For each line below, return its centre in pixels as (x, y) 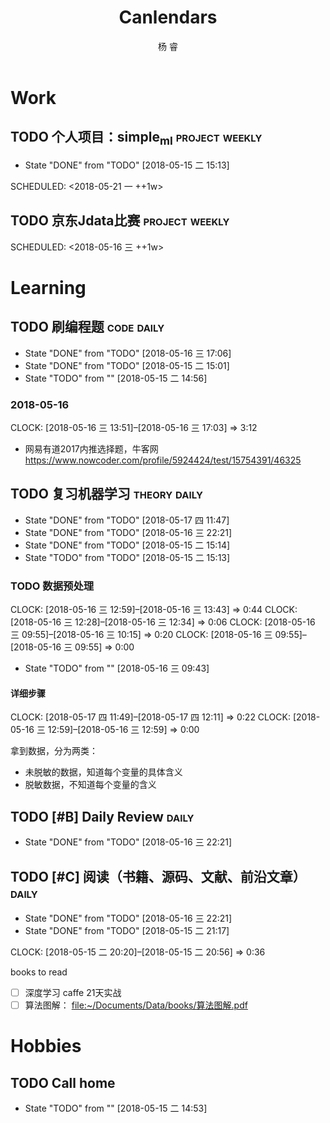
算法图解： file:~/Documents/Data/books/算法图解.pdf (136, 1005)
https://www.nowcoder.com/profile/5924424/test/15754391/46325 (163, 460)
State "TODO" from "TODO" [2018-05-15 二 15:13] (127, 557)
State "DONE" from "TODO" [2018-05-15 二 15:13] (127, 165)
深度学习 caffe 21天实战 (73, 992)
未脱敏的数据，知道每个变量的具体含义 (103, 772)
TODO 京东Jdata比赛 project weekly (120, 221)
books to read (39, 972)
